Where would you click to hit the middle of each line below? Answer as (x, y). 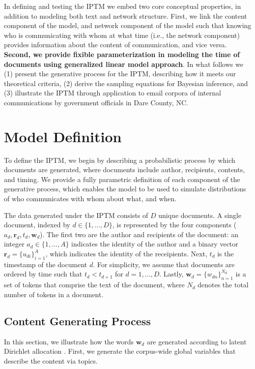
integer (14, 244)
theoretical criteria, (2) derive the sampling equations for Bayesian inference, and (126, 83)
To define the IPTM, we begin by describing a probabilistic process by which (120, 160)
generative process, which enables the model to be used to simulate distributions (125, 189)
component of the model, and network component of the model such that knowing (128, 25)
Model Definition (63, 136)
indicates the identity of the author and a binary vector (155, 244)
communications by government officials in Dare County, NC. (96, 102)
